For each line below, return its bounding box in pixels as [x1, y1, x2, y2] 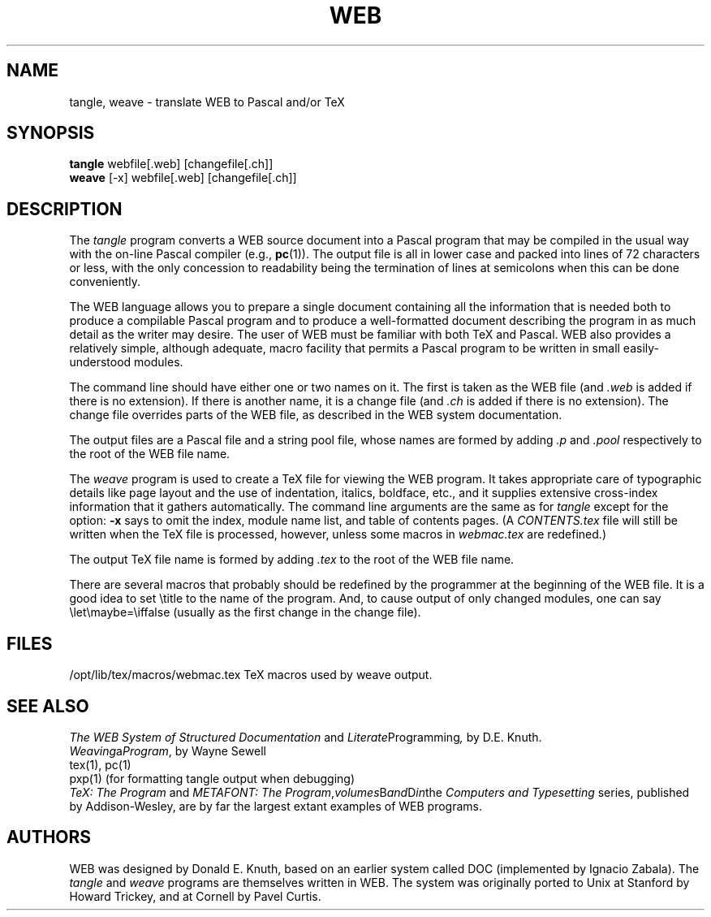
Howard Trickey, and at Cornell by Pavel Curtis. [69, 889, 321, 903]
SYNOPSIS [6, 123, 95, 144]
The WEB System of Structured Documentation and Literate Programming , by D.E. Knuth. [69, 729, 542, 744]
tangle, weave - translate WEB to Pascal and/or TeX [69, 94, 345, 109]
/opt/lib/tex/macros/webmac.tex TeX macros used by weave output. [69, 668, 433, 682]
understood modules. [69, 355, 183, 370]
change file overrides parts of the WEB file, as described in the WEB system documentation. [69, 408, 562, 422]
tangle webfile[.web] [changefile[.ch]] [69, 157, 274, 171]
